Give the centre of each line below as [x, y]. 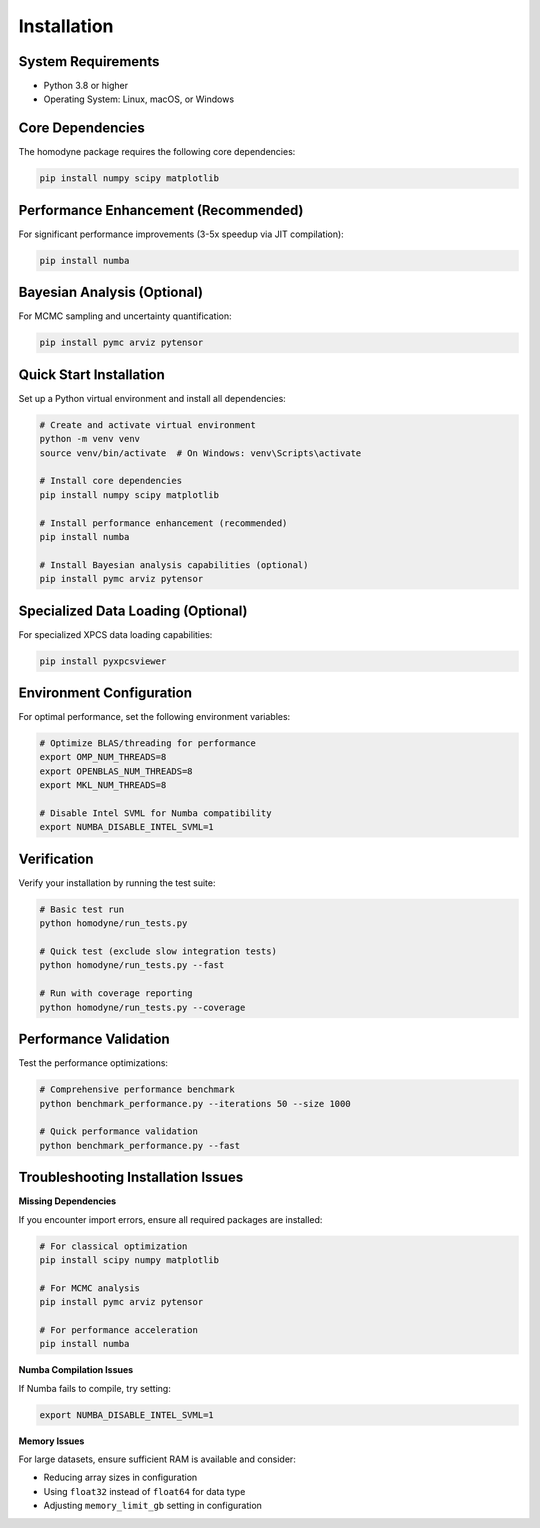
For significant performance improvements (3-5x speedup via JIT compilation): [181, 234]
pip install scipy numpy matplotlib [129, 1259]
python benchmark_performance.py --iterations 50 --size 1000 [195, 1103]
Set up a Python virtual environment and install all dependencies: [152, 398]
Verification [56, 858]
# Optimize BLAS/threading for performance [148, 743]
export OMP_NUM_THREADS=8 [103, 757]
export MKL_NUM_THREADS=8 [103, 785]
